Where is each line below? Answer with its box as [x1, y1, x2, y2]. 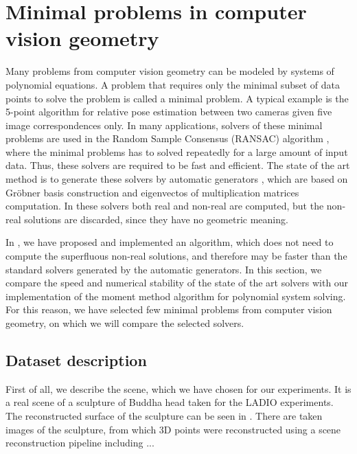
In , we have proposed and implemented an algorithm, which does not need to [5, 235, 334, 249]
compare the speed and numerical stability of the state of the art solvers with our [5, 275, 349, 290]
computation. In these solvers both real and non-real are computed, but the [5, 198, 324, 213]
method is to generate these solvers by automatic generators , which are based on [5, 172, 348, 186]
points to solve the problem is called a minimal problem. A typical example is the [5, 91, 349, 105]
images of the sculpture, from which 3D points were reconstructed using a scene [5, 422, 341, 436]
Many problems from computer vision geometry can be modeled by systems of [5, 64, 334, 78]
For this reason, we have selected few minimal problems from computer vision [5, 302, 332, 317]
